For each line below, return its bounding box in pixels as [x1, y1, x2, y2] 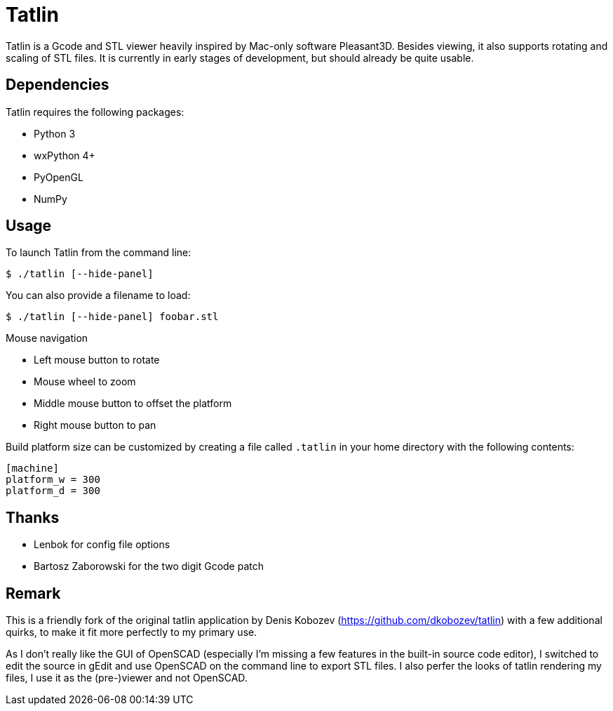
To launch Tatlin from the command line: [6, 246, 191, 259]
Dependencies [6, 76, 109, 94]
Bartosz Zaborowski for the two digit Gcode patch [34, 560, 264, 573]
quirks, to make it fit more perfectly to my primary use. [6, 626, 257, 639]
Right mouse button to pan [34, 419, 156, 432]
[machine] [6, 463, 59, 474]
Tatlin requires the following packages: [6, 105, 184, 118]
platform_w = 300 [6, 474, 100, 486]
